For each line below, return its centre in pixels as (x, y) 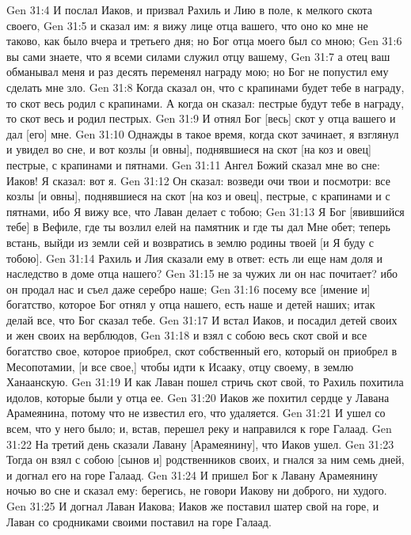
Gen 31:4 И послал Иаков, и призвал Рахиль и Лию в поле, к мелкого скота (190, 9)
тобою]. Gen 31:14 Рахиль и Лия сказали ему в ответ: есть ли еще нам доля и (195, 258)
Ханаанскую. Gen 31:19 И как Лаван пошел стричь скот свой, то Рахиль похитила (205, 382)
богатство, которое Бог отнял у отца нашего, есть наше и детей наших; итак (191, 304)
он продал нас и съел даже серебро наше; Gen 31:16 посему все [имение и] (188, 288)
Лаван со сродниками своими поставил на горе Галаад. (139, 521)
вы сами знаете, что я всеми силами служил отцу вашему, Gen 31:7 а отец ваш (198, 56)
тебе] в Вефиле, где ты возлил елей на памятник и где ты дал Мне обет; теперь (198, 227)
